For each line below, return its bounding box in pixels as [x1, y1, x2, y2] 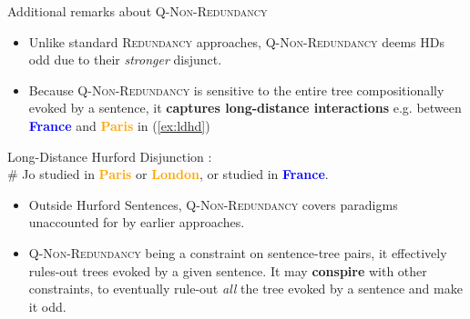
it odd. [28, 296, 66, 315]
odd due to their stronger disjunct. [28, 50, 222, 69]
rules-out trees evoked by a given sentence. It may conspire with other [28, 261, 427, 280]
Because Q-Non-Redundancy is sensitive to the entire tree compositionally [28, 80, 444, 99]
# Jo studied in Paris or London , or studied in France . [7, 164, 329, 184]
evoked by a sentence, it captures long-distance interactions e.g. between [28, 98, 462, 117]
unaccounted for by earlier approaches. [28, 213, 245, 232]
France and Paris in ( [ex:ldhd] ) [28, 115, 210, 135]
